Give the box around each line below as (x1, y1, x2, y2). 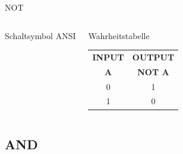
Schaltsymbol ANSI (5, 29, 76, 41)
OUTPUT (132, 50, 175, 63)
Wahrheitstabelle (88, 29, 150, 41)
